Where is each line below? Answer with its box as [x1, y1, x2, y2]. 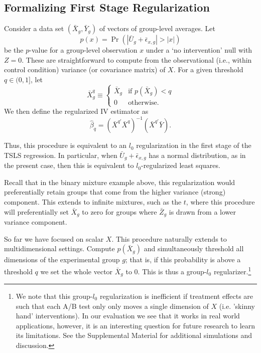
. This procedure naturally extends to [111, 233, 227, 244]
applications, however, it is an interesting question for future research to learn [16, 320, 255, 330]
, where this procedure [186, 197, 255, 207]
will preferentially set [4, 206, 69, 217]
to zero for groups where [82, 206, 157, 217]
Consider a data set [4, 23, 64, 34]
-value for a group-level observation [29, 45, 138, 55]
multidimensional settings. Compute [4, 243, 115, 254]
